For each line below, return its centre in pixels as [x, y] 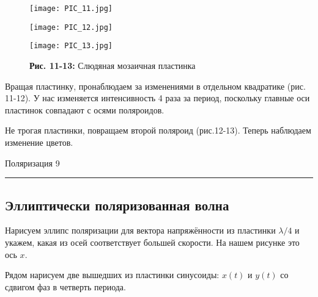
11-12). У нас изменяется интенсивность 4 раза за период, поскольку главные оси [157, 98]
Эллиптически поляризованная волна [117, 205]
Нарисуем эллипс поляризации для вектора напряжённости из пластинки [140, 230]
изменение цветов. [39, 142]
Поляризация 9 [32, 163]
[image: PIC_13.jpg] [71, 46]
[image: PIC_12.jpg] [71, 27]
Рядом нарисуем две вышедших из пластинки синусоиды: [112, 275]
